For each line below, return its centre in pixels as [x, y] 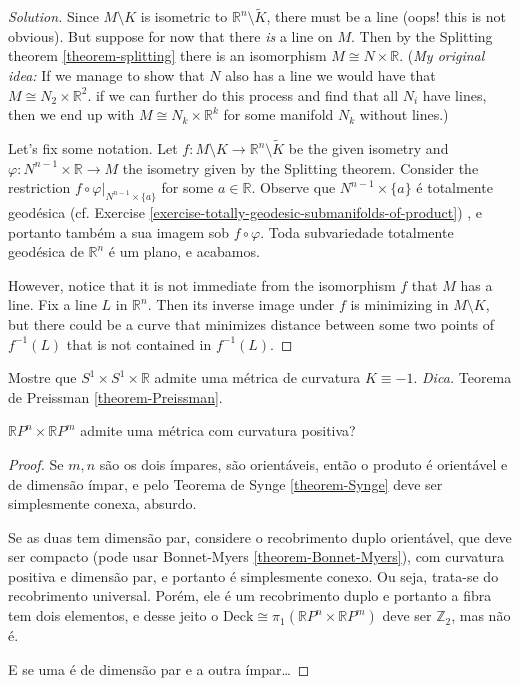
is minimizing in [399, 304]
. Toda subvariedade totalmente [357, 231]
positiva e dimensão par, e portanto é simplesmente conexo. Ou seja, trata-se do [253, 575]
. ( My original [442, 55]
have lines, [454, 94]
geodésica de [46, 251]
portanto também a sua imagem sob [119, 231]
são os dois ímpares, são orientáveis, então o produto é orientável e [303, 463]
